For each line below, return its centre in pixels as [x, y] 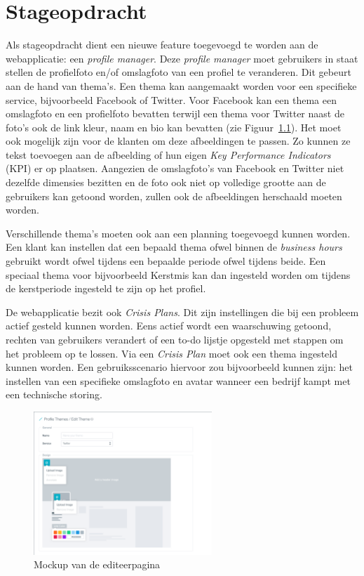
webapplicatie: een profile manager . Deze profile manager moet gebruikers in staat [182, 58]
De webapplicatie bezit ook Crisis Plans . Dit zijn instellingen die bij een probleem [182, 312]
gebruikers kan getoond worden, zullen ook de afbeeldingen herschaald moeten [174, 196]
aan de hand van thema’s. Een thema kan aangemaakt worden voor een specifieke [181, 85]
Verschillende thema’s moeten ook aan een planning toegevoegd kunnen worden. [178, 233]
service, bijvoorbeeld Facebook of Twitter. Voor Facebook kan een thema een [171, 99]
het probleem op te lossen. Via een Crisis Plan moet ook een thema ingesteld [171, 353]
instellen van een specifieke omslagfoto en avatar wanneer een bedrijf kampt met [178, 380]
